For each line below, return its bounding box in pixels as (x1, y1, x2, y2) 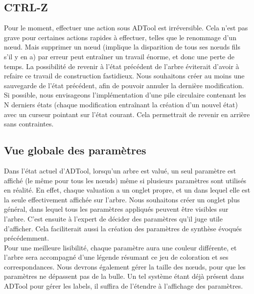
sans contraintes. (4, 119, 54, 129)
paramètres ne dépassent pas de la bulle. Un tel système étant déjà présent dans (4, 271, 244, 281)
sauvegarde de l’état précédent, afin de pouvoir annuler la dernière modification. (4, 80, 244, 90)
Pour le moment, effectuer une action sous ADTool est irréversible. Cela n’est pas (4, 23, 248, 33)
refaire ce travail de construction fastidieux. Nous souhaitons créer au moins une (4, 71, 245, 81)
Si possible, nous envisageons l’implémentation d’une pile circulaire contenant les (4, 90, 246, 100)
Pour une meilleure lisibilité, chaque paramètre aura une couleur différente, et (4, 242, 237, 252)
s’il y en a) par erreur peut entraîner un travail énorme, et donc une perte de (4, 51, 234, 61)
